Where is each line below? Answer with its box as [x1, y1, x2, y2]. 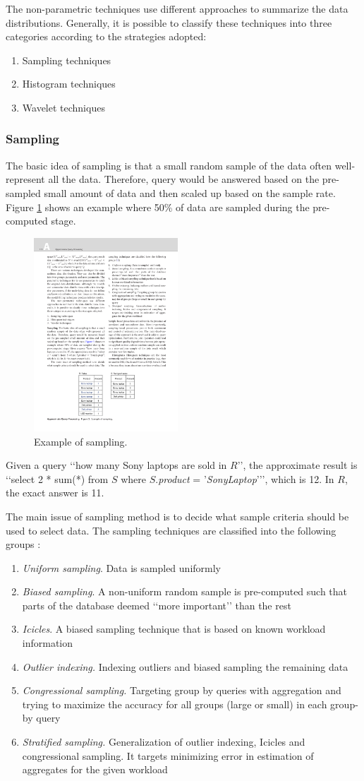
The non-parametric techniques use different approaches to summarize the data [6, 1, 348, 16]
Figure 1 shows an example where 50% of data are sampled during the [6, 199, 310, 214]
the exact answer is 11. [6, 485, 104, 500]
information [22, 636, 73, 650]
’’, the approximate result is [237, 458, 358, 472]
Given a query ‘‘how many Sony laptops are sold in [6, 458, 227, 472]
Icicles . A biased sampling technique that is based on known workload [22, 621, 326, 636]
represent [6, 172, 45, 186]
